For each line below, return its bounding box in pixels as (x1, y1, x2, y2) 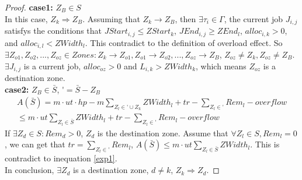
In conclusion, (5, 164, 54, 176)
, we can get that (5, 138, 65, 150)
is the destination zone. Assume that (97, 126, 228, 139)
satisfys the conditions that (5, 24, 102, 37)
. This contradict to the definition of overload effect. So (85, 36, 283, 48)
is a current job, (23, 59, 81, 72)
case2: (5, 83, 29, 95)
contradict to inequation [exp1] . (5, 152, 117, 164)
